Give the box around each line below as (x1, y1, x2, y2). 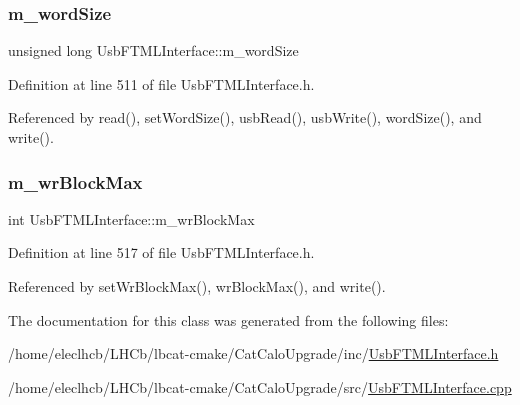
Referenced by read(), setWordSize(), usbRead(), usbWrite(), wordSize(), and (8, 107, 482, 128)
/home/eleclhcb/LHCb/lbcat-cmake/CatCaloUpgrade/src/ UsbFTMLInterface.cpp (8, 376, 512, 397)
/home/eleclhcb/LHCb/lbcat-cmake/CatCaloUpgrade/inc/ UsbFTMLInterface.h (8, 343, 499, 364)
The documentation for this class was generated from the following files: (8, 309, 449, 330)
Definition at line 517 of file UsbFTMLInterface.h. (8, 242, 315, 263)
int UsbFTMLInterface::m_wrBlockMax (8, 208, 255, 229)
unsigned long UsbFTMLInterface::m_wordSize (8, 40, 299, 61)
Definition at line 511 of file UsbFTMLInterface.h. (8, 73, 315, 94)
